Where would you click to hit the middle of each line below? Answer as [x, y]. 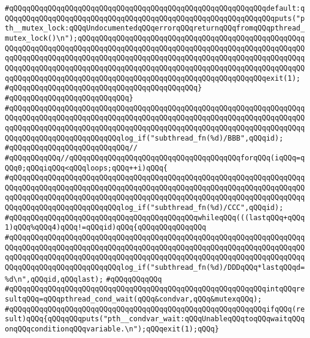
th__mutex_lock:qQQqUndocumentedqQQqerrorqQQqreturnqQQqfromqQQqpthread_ [155, 28]
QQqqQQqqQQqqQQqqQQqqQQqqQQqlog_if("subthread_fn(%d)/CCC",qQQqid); [144, 208]
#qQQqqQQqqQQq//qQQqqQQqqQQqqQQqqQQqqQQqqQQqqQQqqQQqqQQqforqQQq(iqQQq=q [155, 158]
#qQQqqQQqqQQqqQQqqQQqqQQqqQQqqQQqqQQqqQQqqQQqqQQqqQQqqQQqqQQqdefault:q [155, 8]
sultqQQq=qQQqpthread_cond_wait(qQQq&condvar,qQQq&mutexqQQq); [133, 299]
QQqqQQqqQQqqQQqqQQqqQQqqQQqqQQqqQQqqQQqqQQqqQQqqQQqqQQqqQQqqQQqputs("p [155, 18]
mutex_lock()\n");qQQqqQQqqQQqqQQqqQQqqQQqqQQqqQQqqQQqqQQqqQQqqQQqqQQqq [155, 38]
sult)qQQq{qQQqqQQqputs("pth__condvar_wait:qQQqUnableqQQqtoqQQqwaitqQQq [155, 319]
